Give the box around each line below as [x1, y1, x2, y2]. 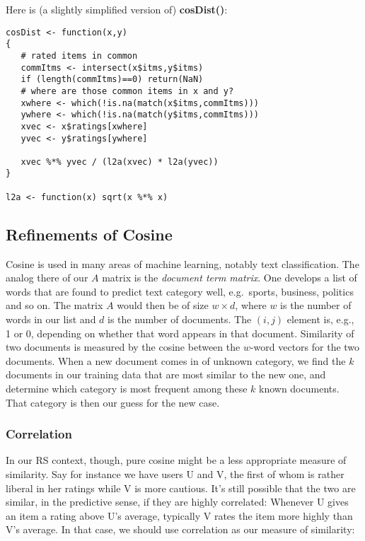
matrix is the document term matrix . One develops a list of [102, 270, 357, 285]
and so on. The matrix [6, 298, 103, 313]
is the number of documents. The [108, 312, 252, 327]
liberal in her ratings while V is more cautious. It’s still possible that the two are [6, 480, 356, 495]
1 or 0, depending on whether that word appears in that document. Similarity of [6, 325, 354, 340]
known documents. [258, 380, 340, 395]
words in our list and [6, 312, 96, 327]
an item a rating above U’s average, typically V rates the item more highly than [6, 508, 353, 523]
